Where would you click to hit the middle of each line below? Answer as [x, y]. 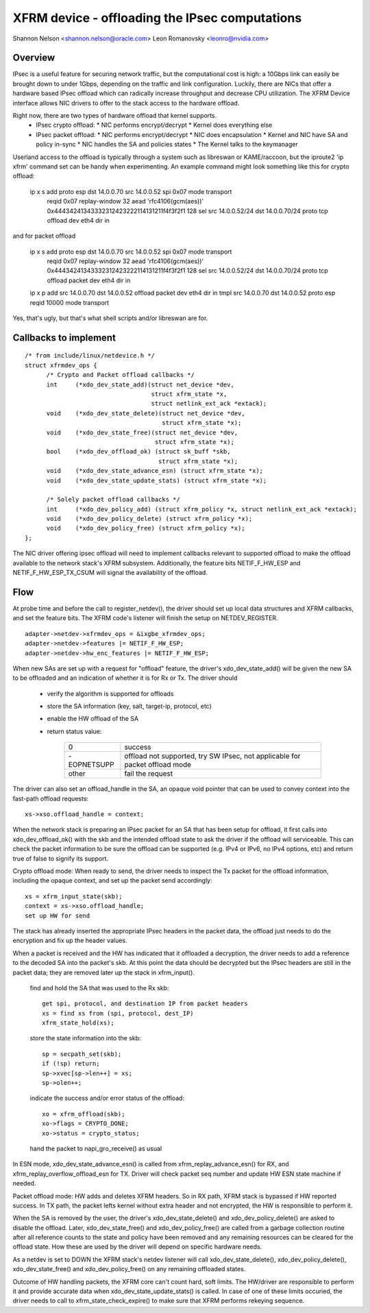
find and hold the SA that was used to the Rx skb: [99, 987]
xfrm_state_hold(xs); [78, 1023]
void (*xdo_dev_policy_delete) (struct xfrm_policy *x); [149, 519]
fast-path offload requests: [51, 798]
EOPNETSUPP [91, 765]
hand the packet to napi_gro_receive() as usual [96, 1149]
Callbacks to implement [64, 338]
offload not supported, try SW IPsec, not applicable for [212, 756]
